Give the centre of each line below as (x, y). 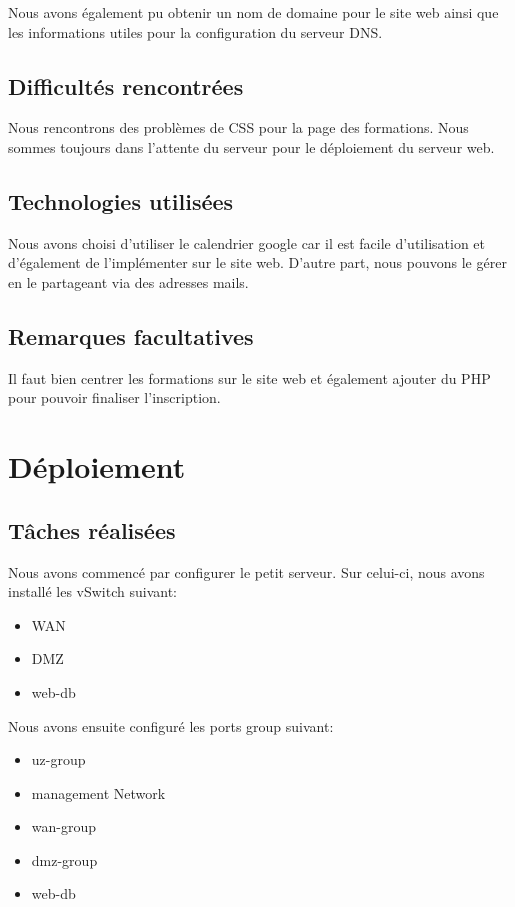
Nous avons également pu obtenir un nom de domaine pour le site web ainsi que (253, 12)
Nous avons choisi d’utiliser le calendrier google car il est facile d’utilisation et (246, 242)
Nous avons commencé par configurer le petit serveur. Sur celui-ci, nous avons (246, 571)
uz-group (58, 759)
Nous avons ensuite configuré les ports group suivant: (171, 725)
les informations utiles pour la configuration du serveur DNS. (195, 31)
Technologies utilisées (121, 200)
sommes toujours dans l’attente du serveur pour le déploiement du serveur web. (251, 146)
